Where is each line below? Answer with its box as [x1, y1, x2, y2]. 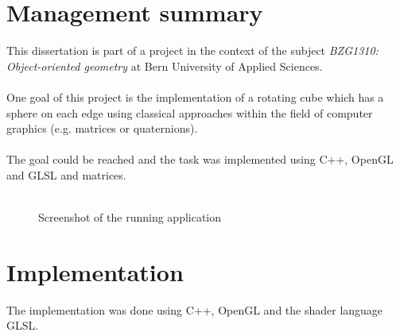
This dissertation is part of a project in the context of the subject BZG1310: [6, 42, 379, 59]
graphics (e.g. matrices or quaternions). [6, 120, 198, 137]
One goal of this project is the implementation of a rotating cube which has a [6, 88, 384, 105]
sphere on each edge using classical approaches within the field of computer [6, 104, 373, 121]
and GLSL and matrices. [6, 166, 126, 183]
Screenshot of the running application [38, 209, 222, 226]
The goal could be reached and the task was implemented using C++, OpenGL [6, 151, 394, 168]
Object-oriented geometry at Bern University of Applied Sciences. [6, 57, 323, 74]
